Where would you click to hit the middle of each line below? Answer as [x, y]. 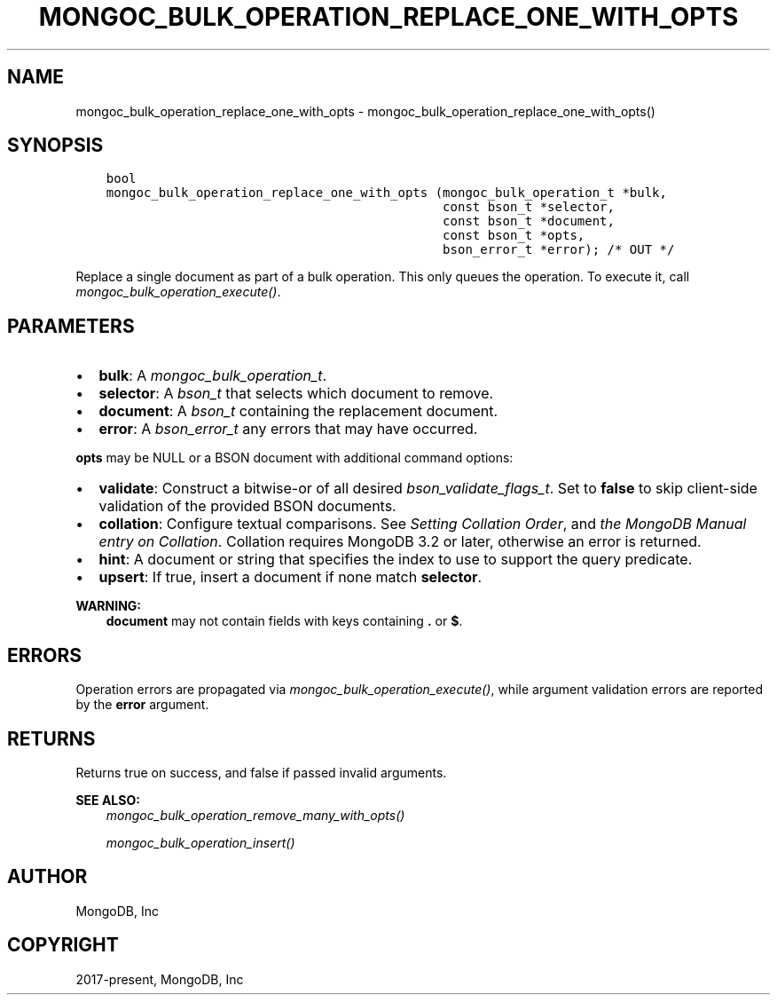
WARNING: [109, 606]
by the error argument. [142, 705]
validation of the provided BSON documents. [247, 506]
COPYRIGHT [63, 945]
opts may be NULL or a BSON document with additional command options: [294, 458]
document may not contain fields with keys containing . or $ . [284, 621]
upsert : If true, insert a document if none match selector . [290, 577]
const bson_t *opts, [514, 236]
